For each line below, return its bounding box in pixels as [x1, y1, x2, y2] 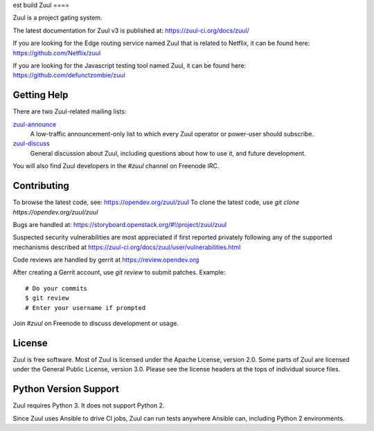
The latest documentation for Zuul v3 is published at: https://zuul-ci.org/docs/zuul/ [12, 26, 249, 35]
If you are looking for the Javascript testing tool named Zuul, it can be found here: [12, 61, 246, 69]
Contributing [12, 180, 69, 192]
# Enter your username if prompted [25, 304, 146, 311]
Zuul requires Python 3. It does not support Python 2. [12, 401, 165, 410]
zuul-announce [12, 120, 57, 128]
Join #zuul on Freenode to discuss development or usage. [12, 319, 179, 328]
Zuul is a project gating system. [12, 14, 103, 22]
